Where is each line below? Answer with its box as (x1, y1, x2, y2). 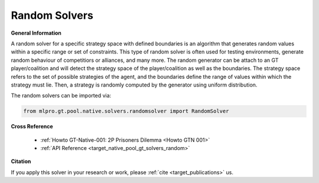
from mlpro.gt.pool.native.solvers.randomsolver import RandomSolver (23, 108, 229, 115)
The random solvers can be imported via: (11, 92, 112, 99)
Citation (11, 158, 31, 165)
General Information (11, 29, 62, 36)
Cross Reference (11, 123, 53, 130)
